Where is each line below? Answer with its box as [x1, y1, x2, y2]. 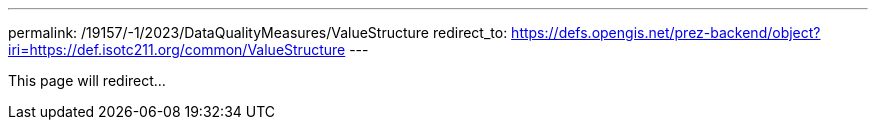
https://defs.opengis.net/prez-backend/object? [511, 24, 821, 41]
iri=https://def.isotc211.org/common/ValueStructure [8, 41, 346, 58]
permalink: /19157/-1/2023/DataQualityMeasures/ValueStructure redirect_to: [8, 24, 508, 41]
